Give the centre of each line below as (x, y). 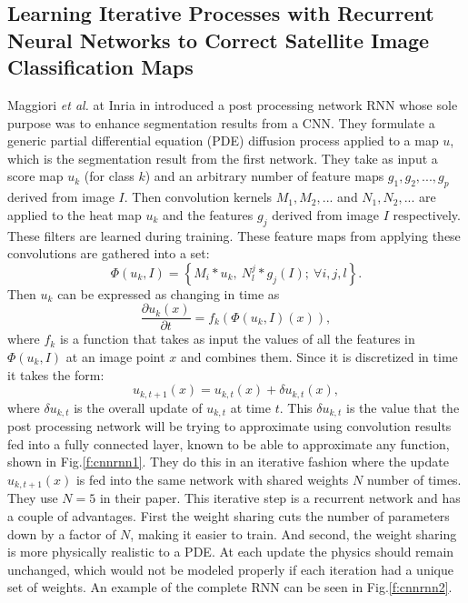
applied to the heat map (75, 214)
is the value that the (403, 407)
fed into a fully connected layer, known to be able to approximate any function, (229, 443)
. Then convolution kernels (198, 197)
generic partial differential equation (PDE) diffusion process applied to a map (223, 141)
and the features (208, 214)
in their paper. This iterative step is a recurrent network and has (280, 498)
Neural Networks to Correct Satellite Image (219, 40)
